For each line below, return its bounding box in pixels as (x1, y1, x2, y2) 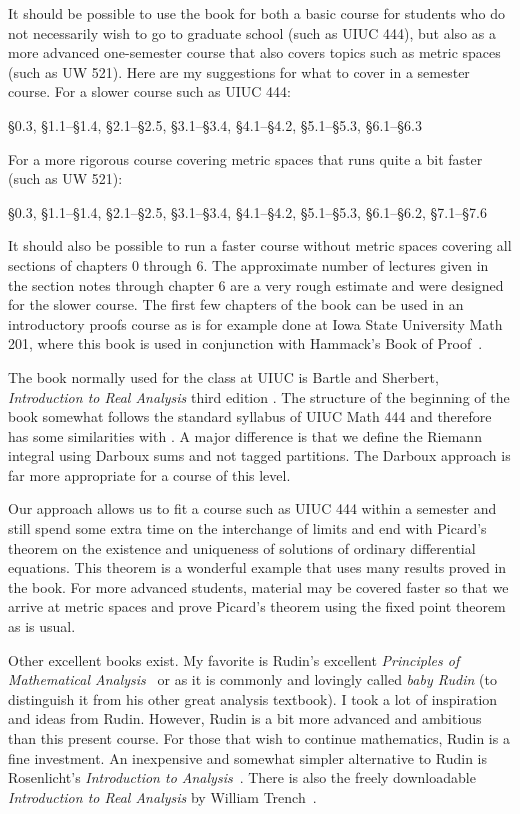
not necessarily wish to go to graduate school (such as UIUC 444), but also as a (8, 22, 496, 43)
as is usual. (8, 616, 76, 637)
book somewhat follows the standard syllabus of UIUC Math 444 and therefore (8, 406, 492, 427)
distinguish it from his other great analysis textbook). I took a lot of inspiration (8, 688, 498, 709)
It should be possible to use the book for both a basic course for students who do (8, 3, 505, 23)
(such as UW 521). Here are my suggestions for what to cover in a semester (8, 61, 470, 82)
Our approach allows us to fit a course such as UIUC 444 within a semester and (8, 498, 497, 519)
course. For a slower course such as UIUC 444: (8, 81, 292, 102)
